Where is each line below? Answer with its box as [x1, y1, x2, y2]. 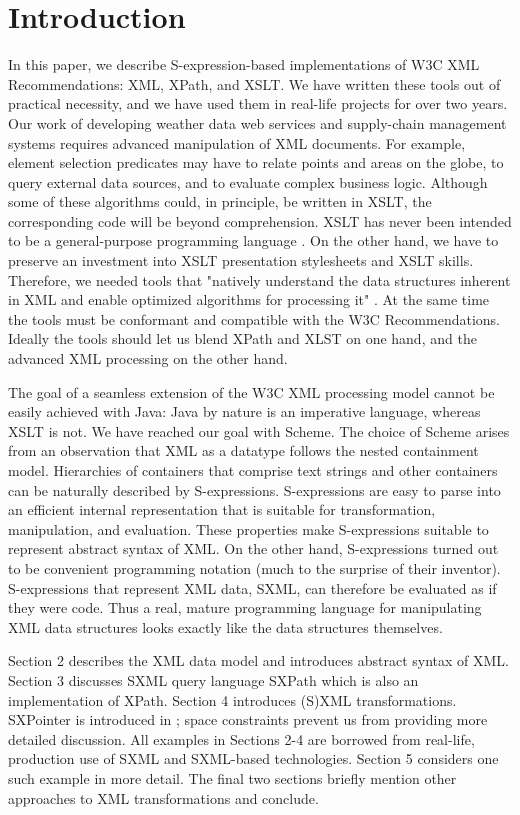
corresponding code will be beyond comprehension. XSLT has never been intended [8, 210, 512, 231]
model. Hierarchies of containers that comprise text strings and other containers [8, 460, 498, 480]
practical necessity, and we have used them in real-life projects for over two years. [8, 93, 508, 114]
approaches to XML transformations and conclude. [8, 787, 319, 808]
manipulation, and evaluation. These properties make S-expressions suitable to [8, 518, 489, 539]
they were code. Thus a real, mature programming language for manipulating [8, 597, 482, 618]
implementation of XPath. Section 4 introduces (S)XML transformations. [8, 689, 457, 710]
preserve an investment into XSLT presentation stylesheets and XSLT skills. [8, 250, 474, 271]
